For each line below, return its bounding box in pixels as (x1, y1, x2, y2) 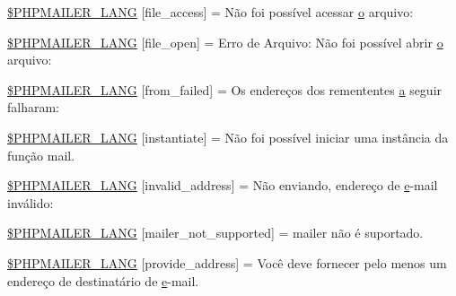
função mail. (7, 145, 75, 164)
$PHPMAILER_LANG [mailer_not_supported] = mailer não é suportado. (7, 223, 424, 242)
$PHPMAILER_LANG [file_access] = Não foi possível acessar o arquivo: (7, 3, 414, 21)
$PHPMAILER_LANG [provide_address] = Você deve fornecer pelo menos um (7, 253, 447, 272)
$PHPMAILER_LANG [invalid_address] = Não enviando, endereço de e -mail (7, 176, 438, 195)
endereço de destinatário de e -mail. (7, 271, 199, 290)
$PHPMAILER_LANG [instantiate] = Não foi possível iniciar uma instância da (7, 127, 449, 146)
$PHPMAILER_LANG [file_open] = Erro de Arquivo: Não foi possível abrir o (7, 32, 443, 51)
